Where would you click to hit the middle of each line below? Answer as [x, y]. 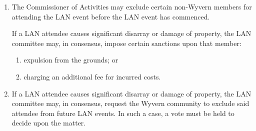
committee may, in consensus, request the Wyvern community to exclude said [130, 103]
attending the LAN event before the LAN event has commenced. [111, 16]
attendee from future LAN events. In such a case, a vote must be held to [123, 113]
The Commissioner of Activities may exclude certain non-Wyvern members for [132, 6]
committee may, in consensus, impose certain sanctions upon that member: [126, 43]
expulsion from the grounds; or [71, 60]
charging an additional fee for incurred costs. [92, 76]
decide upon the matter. [49, 123]
